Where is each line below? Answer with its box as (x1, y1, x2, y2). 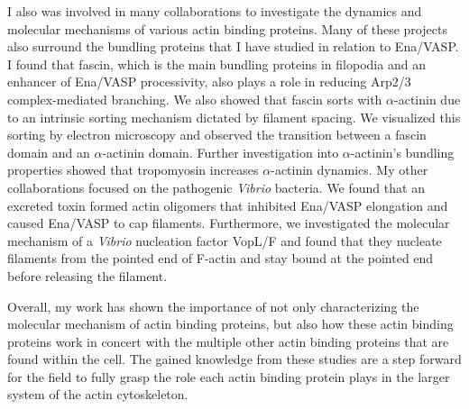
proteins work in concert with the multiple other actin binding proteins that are (7, 332, 449, 350)
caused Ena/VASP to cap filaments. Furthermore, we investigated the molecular (7, 214, 450, 232)
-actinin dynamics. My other (271, 160, 428, 179)
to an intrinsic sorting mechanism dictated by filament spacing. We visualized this (7, 107, 461, 126)
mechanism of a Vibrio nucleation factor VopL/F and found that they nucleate (7, 231, 442, 250)
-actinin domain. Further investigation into (102, 142, 339, 161)
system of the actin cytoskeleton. (7, 385, 189, 404)
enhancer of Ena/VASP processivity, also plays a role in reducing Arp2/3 (7, 72, 411, 91)
